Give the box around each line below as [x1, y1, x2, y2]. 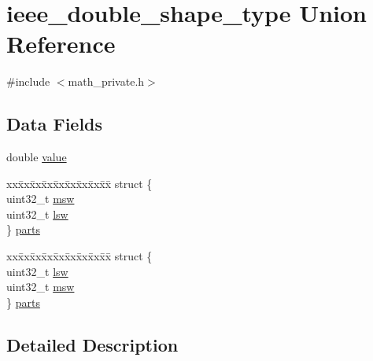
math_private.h [68, 73, 145, 90]
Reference [6, 28, 116, 60]
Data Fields [6, 112, 103, 136]
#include [6, 73, 50, 90]
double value [6, 149, 67, 165]
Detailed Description [6, 332, 179, 356]
